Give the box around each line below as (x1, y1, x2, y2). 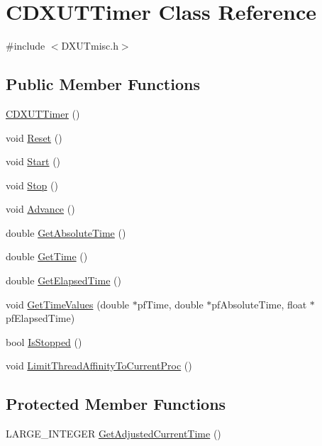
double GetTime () (6, 249, 88, 264)
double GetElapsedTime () (6, 273, 121, 288)
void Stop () (6, 177, 58, 192)
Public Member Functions (6, 73, 200, 95)
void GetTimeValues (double (6, 296, 130, 311)
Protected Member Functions (6, 393, 226, 415)
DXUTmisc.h (61, 38, 118, 53)
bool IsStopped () (6, 334, 82, 349)
